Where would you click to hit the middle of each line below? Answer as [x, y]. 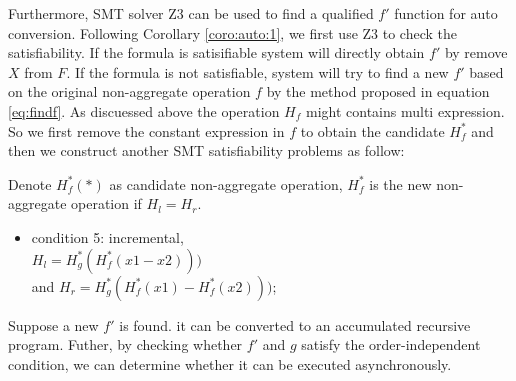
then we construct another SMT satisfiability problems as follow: [206, 150]
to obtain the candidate [372, 130]
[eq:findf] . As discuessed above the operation [144, 110]
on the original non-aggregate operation [129, 91]
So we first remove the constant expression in [146, 130]
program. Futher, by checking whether [125, 344]
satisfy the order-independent [391, 344]
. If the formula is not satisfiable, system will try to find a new [257, 71]
